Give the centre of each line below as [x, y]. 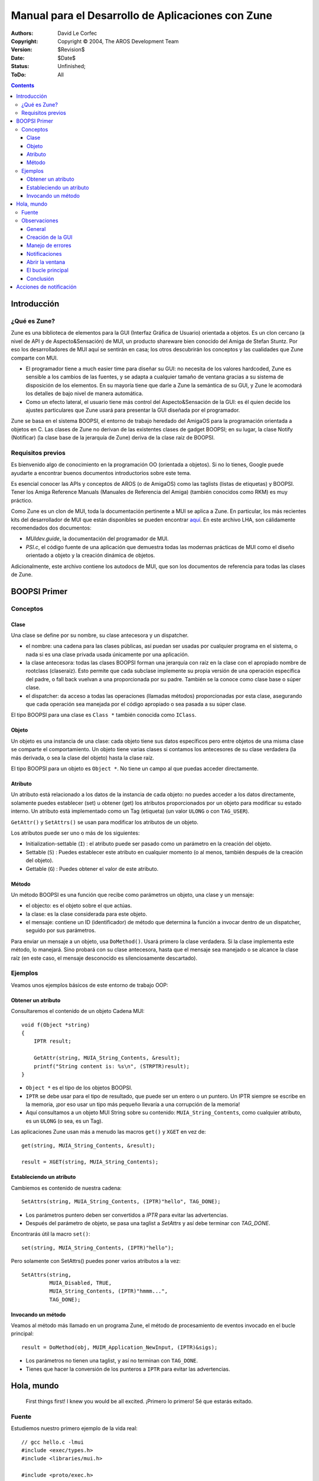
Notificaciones [44, 254]
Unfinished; [71, 66]
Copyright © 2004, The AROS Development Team [118, 41]
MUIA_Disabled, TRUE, [81, 1283]
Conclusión [40, 278]
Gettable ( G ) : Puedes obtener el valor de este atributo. [92, 868]
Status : [20, 66]
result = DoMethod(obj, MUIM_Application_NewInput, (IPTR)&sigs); [120, 1347]
